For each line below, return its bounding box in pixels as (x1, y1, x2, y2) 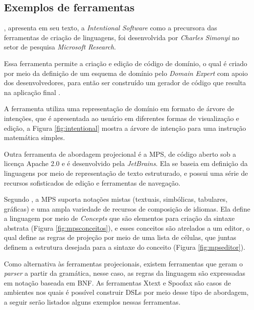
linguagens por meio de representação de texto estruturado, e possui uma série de (4, 167, 248, 178)
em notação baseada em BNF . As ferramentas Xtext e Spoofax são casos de (4, 277, 231, 287)
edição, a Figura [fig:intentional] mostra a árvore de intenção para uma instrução (4, 122, 246, 133)
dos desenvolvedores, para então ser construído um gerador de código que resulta (4, 77, 246, 88)
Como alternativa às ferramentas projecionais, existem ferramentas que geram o (4, 258, 243, 268)
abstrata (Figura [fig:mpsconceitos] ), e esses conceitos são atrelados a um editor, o (4, 222, 250, 233)
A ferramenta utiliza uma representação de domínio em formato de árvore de (4, 103, 234, 114)
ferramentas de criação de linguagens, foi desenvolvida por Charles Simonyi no (4, 32, 239, 42)
